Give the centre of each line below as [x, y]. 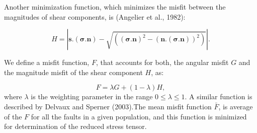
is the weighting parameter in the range [92, 96]
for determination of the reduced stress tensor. [75, 126]
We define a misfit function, [47, 62]
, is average [236, 106]
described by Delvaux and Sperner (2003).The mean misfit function [108, 106]
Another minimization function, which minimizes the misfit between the [115, 7]
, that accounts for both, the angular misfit [162, 62]
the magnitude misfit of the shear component [73, 72]
